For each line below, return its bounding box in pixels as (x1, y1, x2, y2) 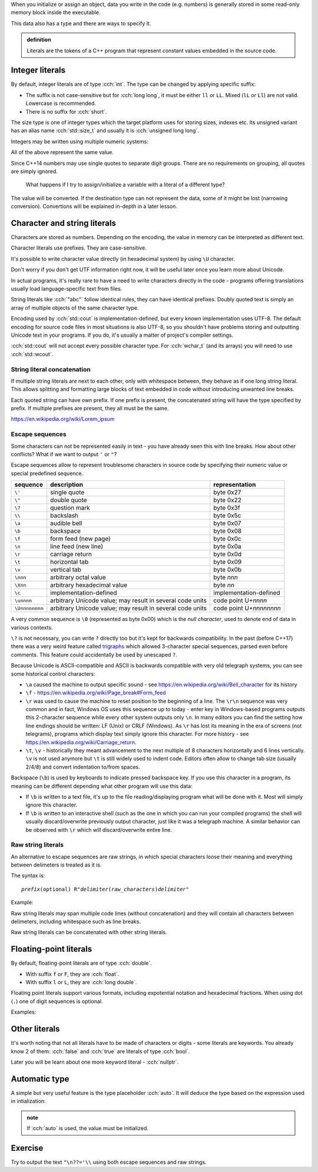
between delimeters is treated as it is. (11, 861, 102, 868)
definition (26, 36, 51, 44)
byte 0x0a (213, 542, 241, 550)
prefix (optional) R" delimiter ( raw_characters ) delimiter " (21, 886, 190, 892)
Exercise (11, 1143, 44, 1153)
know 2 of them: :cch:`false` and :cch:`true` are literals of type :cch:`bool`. (11, 1048, 190, 1055)
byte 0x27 (213, 489, 241, 497)
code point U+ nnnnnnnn (213, 604, 281, 612)
